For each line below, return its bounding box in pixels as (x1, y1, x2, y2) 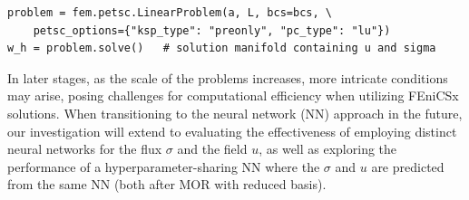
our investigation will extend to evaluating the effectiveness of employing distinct (7, 121, 457, 140)
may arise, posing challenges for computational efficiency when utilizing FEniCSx (7, 86, 459, 105)
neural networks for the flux (7, 139, 162, 158)
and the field (177, 139, 248, 158)
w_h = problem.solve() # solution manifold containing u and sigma (7, 42, 436, 55)
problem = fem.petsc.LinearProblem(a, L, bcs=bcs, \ (7, 6, 332, 19)
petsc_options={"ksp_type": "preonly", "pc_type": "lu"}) (33, 24, 391, 37)
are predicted (371, 157, 445, 176)
